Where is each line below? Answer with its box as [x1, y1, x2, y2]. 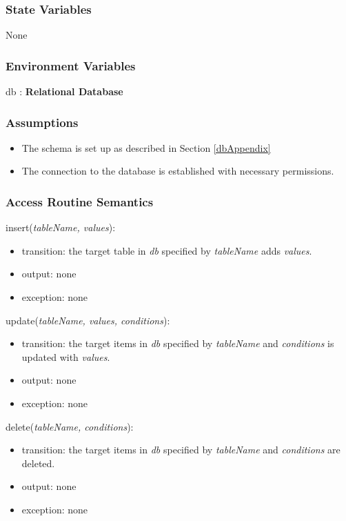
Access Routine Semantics [6, 193, 154, 210]
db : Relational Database [6, 84, 123, 99]
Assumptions [6, 113, 79, 130]
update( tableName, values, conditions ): [6, 313, 170, 327]
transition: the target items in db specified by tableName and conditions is [21, 336, 334, 351]
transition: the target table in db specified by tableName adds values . [21, 243, 312, 257]
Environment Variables [6, 57, 136, 74]
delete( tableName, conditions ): [6, 419, 134, 433]
